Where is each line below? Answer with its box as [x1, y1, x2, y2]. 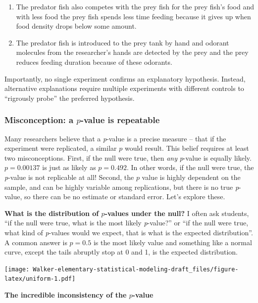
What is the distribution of [4, 208, 99, 218]
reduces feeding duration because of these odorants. [16, 56, 172, 67]
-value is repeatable [80, 114, 160, 126]
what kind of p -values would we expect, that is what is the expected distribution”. [4, 227, 253, 237]
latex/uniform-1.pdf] [4, 275, 76, 283]
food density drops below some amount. [16, 21, 137, 31]
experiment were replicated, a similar [4, 143, 117, 153]
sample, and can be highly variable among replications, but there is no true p [4, 181, 239, 192]
